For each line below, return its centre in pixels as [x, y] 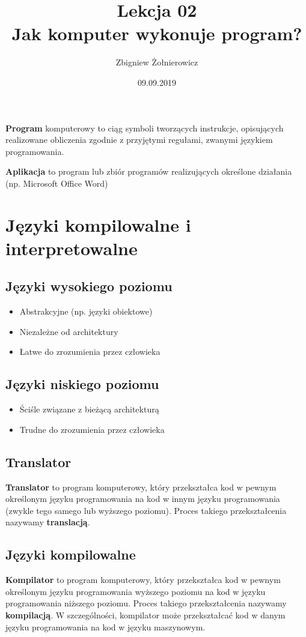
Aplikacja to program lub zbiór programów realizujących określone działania [149, 171]
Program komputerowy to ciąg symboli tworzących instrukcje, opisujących [145, 128]
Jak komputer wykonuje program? [157, 33]
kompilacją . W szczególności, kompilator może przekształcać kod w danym [145, 614]
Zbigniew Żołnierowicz [157, 62]
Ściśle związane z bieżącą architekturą [89, 409]
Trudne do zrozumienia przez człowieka [92, 429]
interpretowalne [72, 248]
